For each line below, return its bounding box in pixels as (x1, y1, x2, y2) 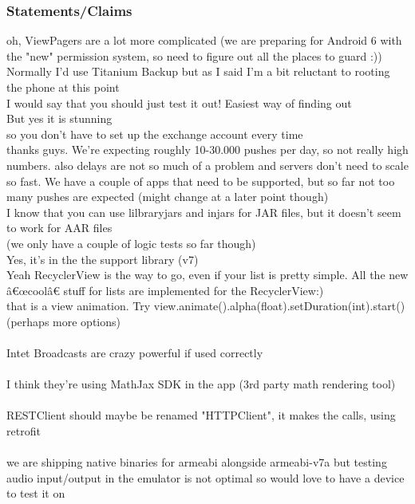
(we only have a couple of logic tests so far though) (6, 234, 256, 251)
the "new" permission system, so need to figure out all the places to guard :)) (6, 47, 382, 64)
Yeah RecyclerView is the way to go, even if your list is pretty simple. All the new (6, 266, 409, 283)
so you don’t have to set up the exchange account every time (6, 125, 303, 142)
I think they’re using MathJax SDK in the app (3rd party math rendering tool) (6, 376, 396, 392)
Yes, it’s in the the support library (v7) (6, 250, 199, 267)
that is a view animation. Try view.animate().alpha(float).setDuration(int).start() (6, 297, 405, 314)
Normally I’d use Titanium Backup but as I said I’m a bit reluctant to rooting (6, 63, 390, 80)
